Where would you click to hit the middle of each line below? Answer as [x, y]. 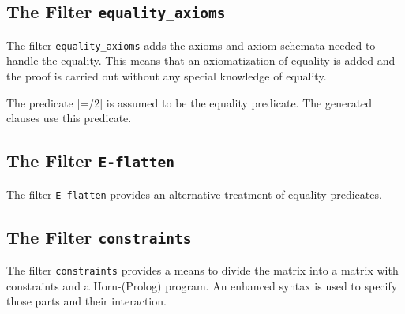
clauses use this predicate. [69, 118]
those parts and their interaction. [86, 301]
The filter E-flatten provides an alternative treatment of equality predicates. [194, 194]
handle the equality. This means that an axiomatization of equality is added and [201, 60]
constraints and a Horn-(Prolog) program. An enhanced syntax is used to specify [202, 285]
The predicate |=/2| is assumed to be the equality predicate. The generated [189, 102]
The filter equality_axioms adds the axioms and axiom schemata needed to [191, 45]
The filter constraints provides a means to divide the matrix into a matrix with [202, 270]
